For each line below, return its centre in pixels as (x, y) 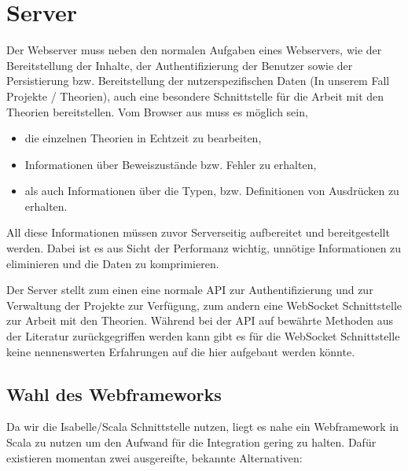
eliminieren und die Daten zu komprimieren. (113, 263)
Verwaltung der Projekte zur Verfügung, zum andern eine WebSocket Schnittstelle (204, 305)
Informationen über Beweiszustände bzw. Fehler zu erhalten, (171, 164)
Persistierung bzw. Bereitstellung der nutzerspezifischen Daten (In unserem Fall (198, 81)
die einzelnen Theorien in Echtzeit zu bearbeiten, (143, 138)
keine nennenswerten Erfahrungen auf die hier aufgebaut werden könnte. (181, 351)
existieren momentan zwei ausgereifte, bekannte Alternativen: (154, 457)
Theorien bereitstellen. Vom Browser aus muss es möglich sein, (157, 111)
